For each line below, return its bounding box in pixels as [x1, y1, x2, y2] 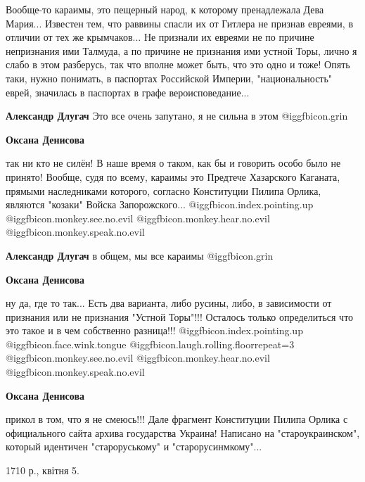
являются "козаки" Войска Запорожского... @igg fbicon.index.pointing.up [6, 197, 314, 212]
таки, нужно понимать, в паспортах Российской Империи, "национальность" [6, 70, 333, 85]
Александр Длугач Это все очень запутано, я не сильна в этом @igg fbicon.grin [6, 108, 348, 123]
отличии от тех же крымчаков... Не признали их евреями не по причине [6, 30, 314, 44]
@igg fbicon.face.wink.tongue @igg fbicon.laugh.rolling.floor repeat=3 [6, 336, 295, 351]
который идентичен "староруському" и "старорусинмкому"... [6, 439, 262, 454]
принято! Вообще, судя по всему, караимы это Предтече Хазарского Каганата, [6, 169, 340, 184]
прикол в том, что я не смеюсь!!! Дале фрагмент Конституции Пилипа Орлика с [6, 412, 348, 426]
